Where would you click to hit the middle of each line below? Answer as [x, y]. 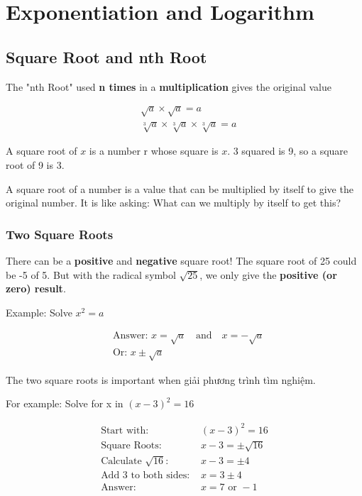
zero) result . [36, 288]
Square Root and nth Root [106, 56]
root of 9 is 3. [35, 164]
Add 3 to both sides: [146, 475]
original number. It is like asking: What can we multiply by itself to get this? [174, 203]
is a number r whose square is [154, 151]
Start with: [125, 430]
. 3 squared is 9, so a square [288, 151]
